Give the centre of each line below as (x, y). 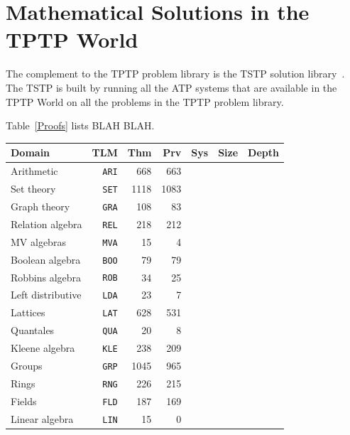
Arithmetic (34, 171)
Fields (24, 401)
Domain (31, 152)
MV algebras (38, 241)
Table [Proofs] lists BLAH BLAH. (80, 125)
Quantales (33, 330)
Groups (27, 366)
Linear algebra (42, 418)
